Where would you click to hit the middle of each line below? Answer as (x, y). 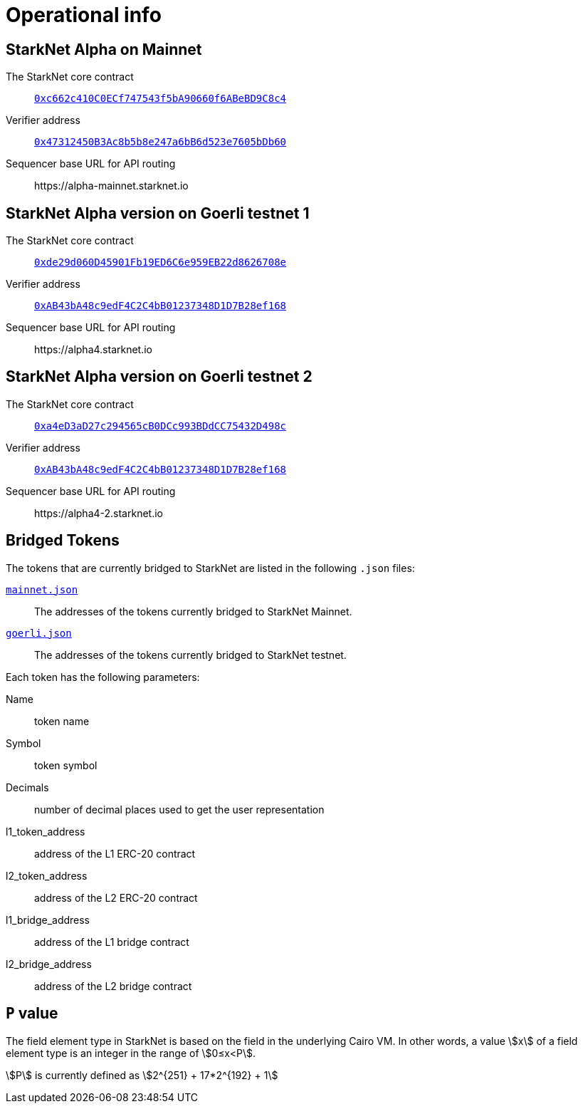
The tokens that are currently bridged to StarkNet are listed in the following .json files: (210, 568)
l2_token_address (47, 875)
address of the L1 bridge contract (112, 942)
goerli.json (39, 633)
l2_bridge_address (49, 964)
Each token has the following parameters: (103, 677)
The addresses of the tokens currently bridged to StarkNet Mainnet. (193, 611)
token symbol (66, 765)
